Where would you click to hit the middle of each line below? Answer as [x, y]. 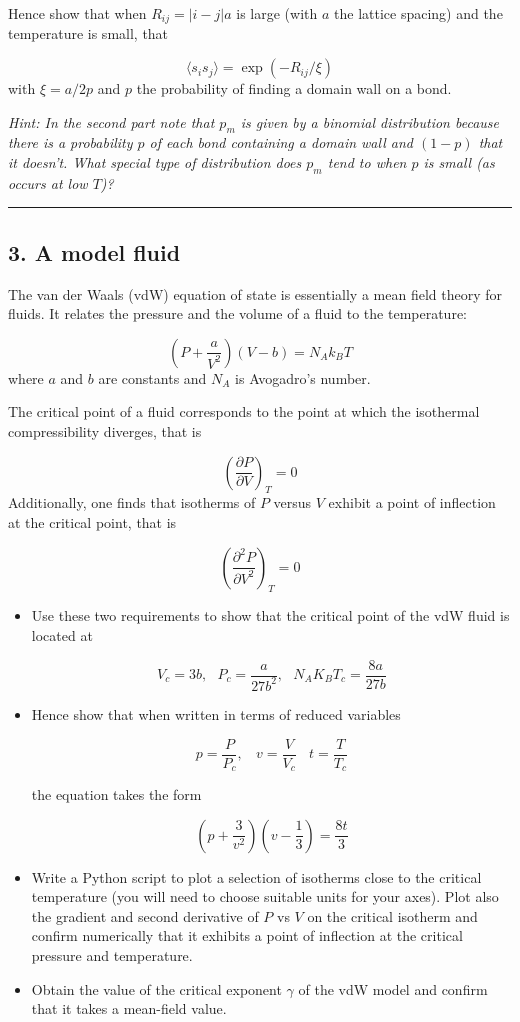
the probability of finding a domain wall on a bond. [294, 88]
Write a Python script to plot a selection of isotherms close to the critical [256, 876]
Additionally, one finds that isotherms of [132, 502]
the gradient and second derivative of [145, 915]
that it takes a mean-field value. [129, 1008]
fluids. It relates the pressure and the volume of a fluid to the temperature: [238, 313]
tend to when [367, 162]
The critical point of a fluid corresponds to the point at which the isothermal [244, 411]
